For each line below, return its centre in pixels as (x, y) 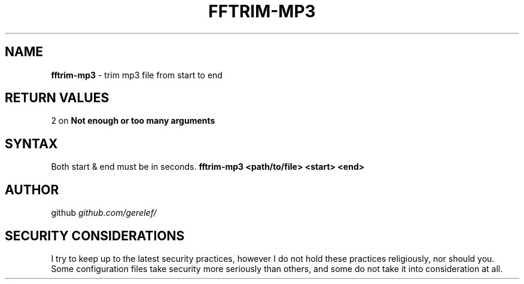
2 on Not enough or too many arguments (133, 121)
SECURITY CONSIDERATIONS (95, 236)
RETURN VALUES (57, 98)
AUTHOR (32, 190)
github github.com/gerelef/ (104, 213)
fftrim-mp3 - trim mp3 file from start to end (137, 75)
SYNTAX (31, 143)
